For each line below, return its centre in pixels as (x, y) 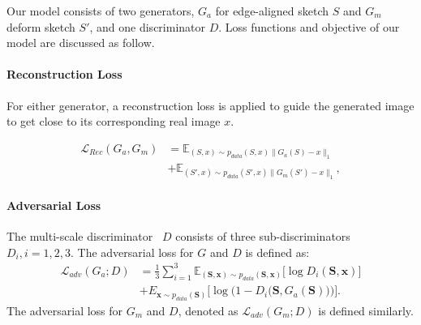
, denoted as (208, 310)
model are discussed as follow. (81, 43)
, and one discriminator (148, 26)
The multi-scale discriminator (80, 236)
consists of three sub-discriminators (263, 236)
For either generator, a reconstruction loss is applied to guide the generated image (210, 105)
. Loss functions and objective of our (309, 26)
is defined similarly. (366, 310)
